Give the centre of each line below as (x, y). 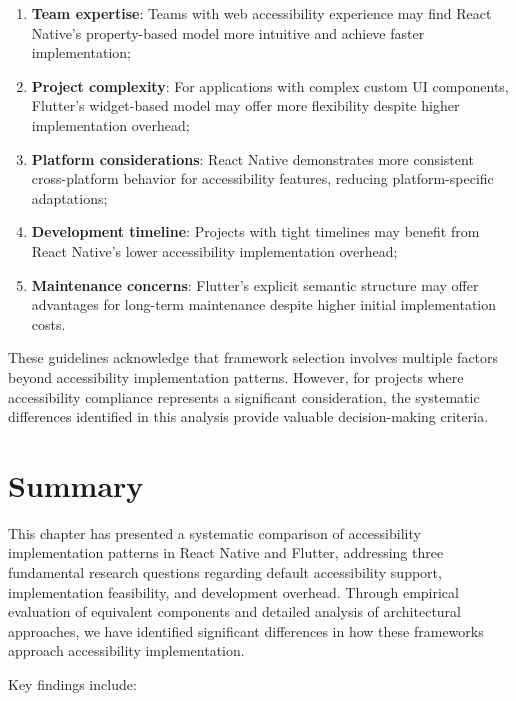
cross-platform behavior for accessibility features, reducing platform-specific (262, 178)
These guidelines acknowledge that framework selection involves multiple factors (253, 357)
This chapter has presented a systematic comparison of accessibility (214, 532)
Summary (76, 484)
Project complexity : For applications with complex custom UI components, (270, 85)
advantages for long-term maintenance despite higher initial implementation (264, 304)
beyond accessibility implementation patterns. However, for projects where (236, 376)
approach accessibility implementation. (126, 650)
